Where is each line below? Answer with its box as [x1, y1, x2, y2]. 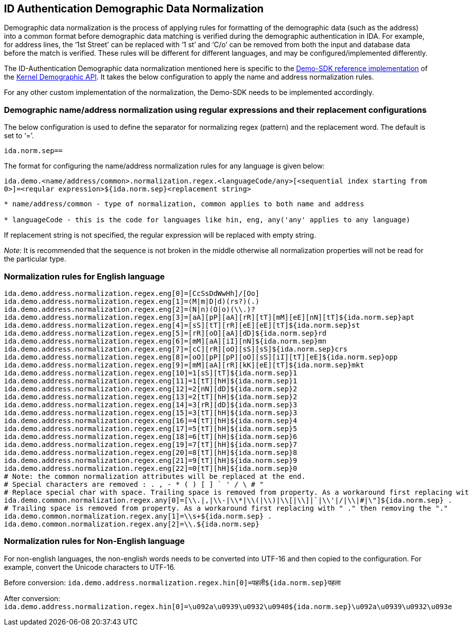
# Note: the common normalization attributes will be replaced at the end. [4, 472, 306, 480]
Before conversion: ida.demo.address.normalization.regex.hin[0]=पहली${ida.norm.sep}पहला [4, 578, 341, 587]
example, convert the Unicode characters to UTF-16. [4, 562, 176, 571]
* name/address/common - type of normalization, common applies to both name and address [4, 200, 364, 208]
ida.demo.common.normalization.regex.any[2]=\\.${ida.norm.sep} [4, 520, 260, 528]
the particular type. [4, 255, 67, 264]
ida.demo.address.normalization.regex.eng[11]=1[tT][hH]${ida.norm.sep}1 [4, 376, 298, 385]
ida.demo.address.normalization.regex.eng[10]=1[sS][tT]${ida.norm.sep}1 [4, 368, 298, 377]
